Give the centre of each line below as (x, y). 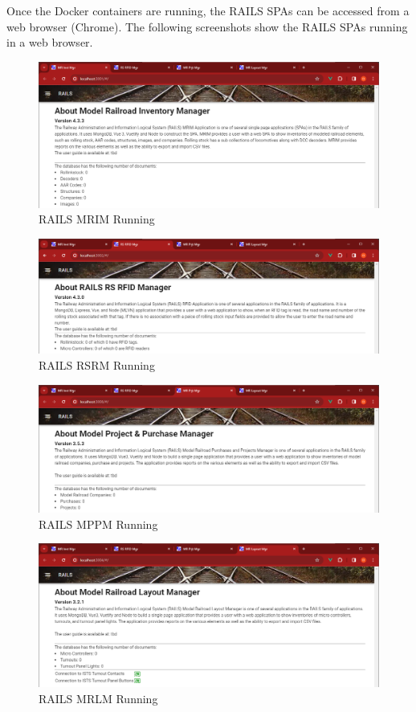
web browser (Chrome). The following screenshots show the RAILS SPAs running (207, 26)
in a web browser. (50, 42)
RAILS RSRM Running (97, 365)
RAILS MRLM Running (98, 699)
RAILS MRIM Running (97, 219)
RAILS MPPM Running (98, 524)
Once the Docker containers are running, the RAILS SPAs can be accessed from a (208, 10)
